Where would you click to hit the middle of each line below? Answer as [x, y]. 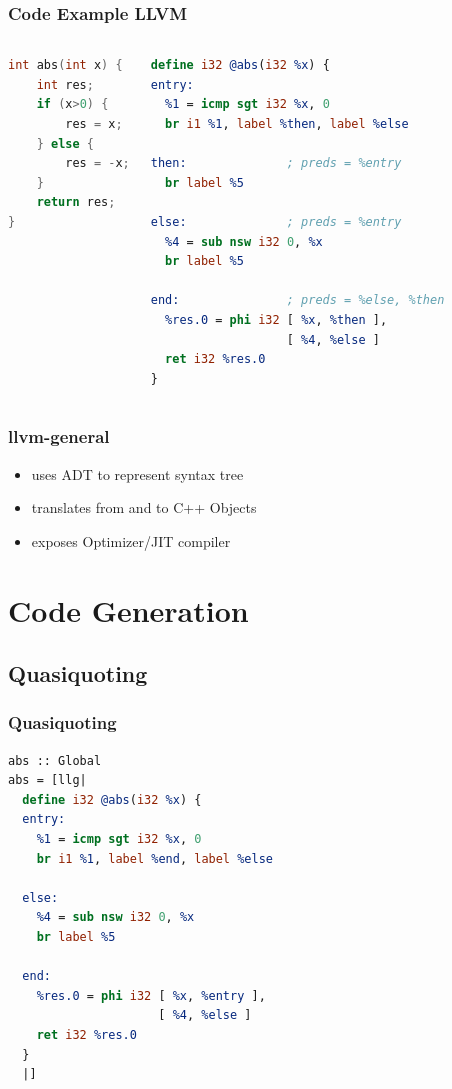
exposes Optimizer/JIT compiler [131, 540]
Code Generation [128, 609]
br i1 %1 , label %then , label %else [287, 124]
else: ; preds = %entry [276, 221]
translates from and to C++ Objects [144, 507]
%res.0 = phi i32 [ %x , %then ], [276, 319]
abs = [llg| [47, 780]
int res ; [65, 84]
